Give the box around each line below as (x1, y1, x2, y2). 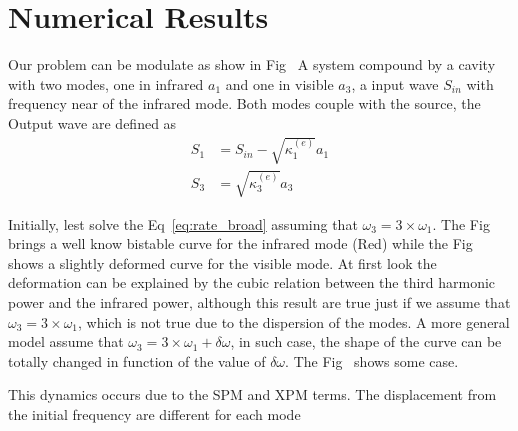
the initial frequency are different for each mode (8, 404, 301, 424)
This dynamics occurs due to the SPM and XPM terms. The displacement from (8, 384, 497, 405)
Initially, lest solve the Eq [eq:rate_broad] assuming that (8, 213, 358, 234)
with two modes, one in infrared (8, 73, 204, 94)
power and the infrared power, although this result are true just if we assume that (8, 292, 511, 313)
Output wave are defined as (8, 112, 177, 133)
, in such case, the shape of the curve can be (230, 331, 502, 352)
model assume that (8, 331, 124, 352)
